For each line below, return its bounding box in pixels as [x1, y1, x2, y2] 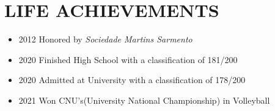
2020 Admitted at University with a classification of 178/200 [18, 73, 246, 86]
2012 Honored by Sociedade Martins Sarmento [18, 33, 193, 45]
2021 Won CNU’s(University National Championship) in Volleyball [18, 93, 270, 106]
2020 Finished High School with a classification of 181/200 [18, 53, 238, 66]
